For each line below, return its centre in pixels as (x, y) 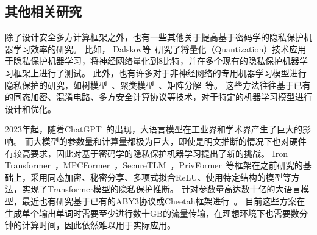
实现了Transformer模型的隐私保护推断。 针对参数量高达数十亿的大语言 (161, 189)
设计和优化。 (30, 108)
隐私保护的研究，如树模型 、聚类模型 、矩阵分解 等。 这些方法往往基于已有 (158, 85)
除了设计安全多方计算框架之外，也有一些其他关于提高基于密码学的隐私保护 (154, 37)
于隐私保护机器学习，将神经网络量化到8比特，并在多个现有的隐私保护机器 (152, 61)
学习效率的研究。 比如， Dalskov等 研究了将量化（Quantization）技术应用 (160, 49)
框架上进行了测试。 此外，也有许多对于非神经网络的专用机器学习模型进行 (160, 72)
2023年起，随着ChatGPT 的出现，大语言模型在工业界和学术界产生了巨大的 (154, 129)
